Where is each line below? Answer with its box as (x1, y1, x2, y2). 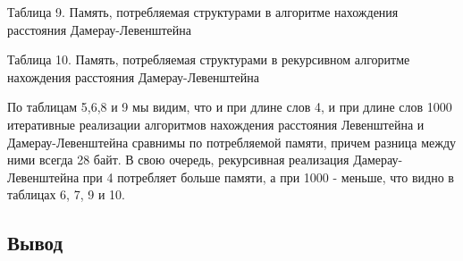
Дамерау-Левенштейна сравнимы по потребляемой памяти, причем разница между (7, 132, 457, 151)
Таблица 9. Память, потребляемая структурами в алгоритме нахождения (7, 3, 399, 21)
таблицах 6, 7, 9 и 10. (7, 185, 125, 204)
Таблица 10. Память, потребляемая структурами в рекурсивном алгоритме (7, 50, 410, 69)
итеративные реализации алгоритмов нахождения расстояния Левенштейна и (7, 114, 425, 133)
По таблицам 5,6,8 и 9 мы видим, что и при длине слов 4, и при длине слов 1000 (7, 97, 452, 116)
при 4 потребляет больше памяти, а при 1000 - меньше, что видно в (82, 167, 454, 186)
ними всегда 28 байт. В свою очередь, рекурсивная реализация (7, 150, 349, 169)
